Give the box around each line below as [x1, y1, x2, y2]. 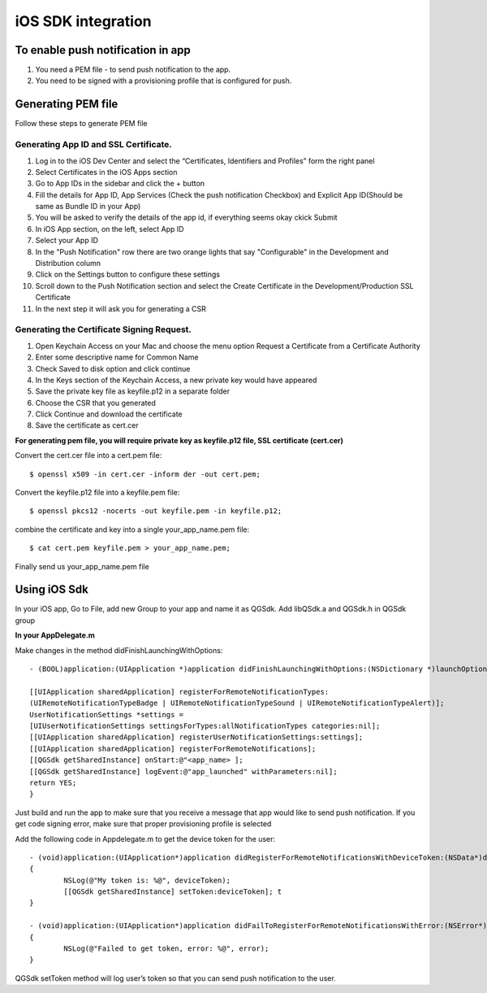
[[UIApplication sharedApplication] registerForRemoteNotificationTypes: [29, 687, 330, 696]
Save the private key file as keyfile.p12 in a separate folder [35, 386, 231, 396]
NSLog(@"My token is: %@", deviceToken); [63, 875, 231, 885]
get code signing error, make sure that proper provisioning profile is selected [15, 819, 272, 829]
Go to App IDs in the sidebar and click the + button [35, 179, 205, 189]
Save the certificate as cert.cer [35, 420, 139, 430]
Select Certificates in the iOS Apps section [35, 167, 178, 176]
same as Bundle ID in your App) [35, 202, 141, 211]
